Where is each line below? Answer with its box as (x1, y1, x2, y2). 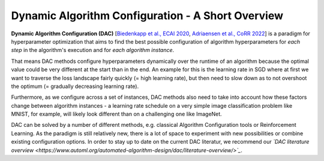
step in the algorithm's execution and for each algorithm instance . (11, 47, 175, 54)
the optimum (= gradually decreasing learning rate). (11, 83, 139, 90)
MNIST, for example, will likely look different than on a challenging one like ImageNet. (11, 111, 222, 118)
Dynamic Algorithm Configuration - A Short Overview (11, 9, 284, 22)
